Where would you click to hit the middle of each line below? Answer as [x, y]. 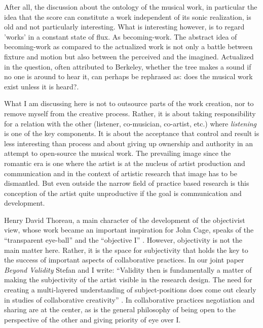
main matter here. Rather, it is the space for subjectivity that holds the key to [126, 250]
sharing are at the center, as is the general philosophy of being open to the [120, 309]
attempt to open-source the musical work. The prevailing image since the [118, 153]
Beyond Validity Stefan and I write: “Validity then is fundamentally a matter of [128, 269]
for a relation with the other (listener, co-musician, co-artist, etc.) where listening [130, 123]
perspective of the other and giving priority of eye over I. [92, 319]
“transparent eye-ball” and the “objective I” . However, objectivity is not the [123, 240]
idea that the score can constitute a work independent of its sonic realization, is [128, 17]
